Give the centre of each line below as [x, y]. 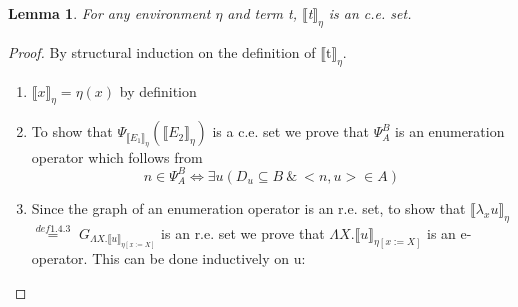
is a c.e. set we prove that [290, 131]
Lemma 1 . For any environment [109, 13]
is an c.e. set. [370, 13]
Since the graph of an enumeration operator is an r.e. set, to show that [248, 207]
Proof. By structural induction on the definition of [162, 51]
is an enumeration [450, 131]
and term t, [262, 13]
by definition [158, 90]
